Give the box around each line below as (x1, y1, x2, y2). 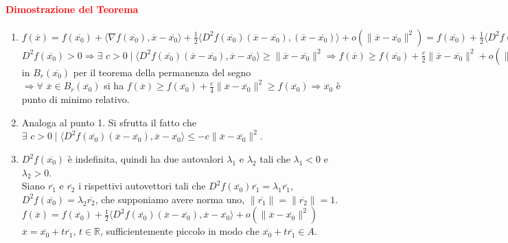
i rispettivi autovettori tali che (78, 178, 206, 193)
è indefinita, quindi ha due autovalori (67, 152, 224, 165)
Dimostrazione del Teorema (5, 1, 139, 16)
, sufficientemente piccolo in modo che (100, 224, 259, 238)
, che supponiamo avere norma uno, (95, 192, 245, 206)
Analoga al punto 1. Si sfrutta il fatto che (21, 115, 196, 129)
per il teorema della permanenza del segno (73, 65, 251, 79)
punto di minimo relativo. (21, 92, 130, 106)
